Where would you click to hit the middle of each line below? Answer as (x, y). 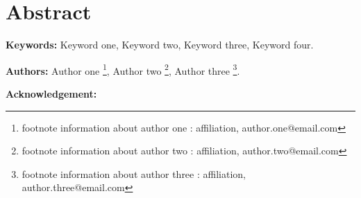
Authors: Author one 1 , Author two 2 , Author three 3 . (123, 69)
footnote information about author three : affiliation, (134, 173)
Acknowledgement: (51, 93)
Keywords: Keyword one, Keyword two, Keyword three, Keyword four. (160, 45)
